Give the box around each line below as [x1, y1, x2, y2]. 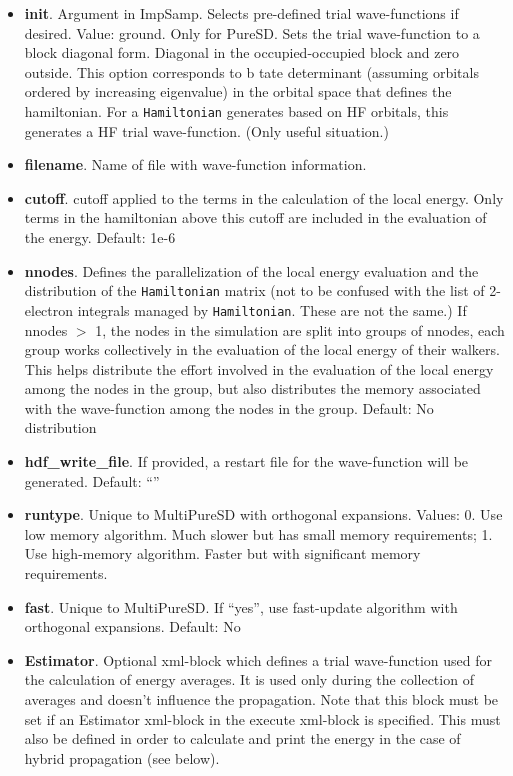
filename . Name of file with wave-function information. [24, 154, 367, 175]
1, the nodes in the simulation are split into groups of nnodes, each [95, 319, 505, 340]
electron [24, 299, 74, 320]
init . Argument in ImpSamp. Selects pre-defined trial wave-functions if [24, 3, 459, 23]
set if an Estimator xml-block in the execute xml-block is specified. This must [24, 708, 501, 729]
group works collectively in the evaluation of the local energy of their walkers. [24, 339, 500, 360]
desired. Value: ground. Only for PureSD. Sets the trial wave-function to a [24, 22, 480, 43]
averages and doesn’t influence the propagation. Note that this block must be [24, 689, 499, 709]
